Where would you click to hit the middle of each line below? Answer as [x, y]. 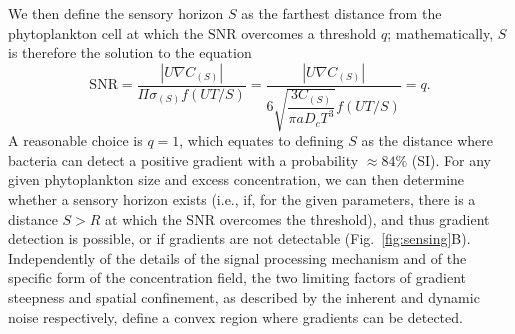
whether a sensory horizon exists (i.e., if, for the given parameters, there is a [242, 198]
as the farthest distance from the [341, 13]
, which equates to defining [261, 140]
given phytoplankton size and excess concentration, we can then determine [236, 179]
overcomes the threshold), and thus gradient [354, 218]
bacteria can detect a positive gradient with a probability [183, 159]
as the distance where [427, 140]
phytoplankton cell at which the [106, 32]
